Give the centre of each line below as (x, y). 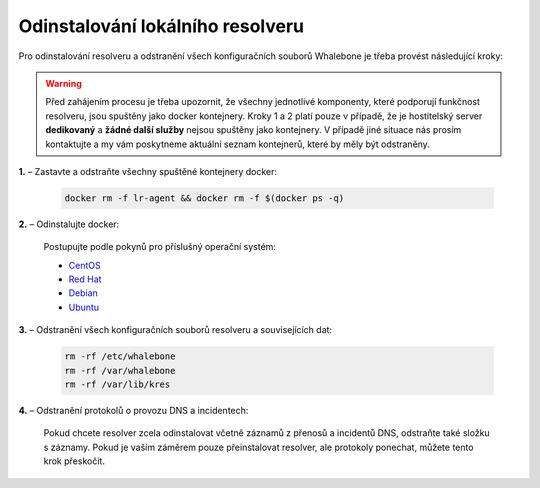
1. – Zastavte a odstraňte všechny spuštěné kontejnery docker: (147, 171)
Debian (83, 293)
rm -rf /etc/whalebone (120, 356)
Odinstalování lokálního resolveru (161, 26)
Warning (63, 83)
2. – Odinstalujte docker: (69, 224)
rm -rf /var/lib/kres (117, 384)
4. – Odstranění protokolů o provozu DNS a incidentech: (133, 410)
